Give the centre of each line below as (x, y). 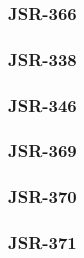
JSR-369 (42, 150)
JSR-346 (42, 104)
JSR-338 (42, 58)
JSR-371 (42, 242)
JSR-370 (42, 196)
